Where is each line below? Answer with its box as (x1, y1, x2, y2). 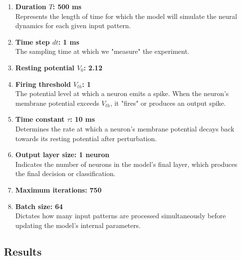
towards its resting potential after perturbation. (15, 133, 157, 143)
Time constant (15, 114, 64, 124)
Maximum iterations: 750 (15, 184, 102, 195)
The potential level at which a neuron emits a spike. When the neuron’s (15, 88, 229, 98)
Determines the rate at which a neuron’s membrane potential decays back (15, 123, 235, 133)
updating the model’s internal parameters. (15, 220, 141, 230)
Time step (15, 36, 50, 47)
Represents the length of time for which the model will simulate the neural (15, 11, 237, 21)
